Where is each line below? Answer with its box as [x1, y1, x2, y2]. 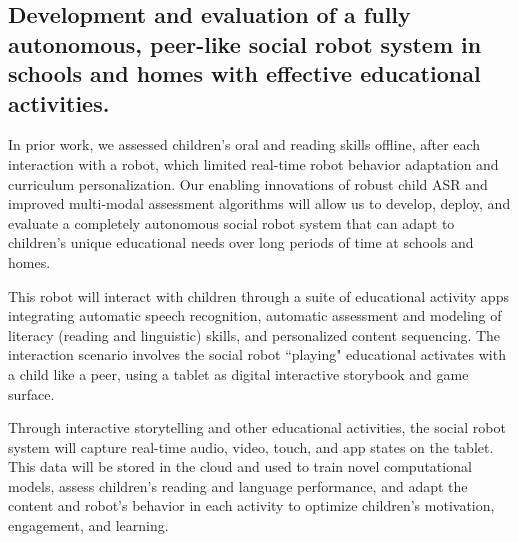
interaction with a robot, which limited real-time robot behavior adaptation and [8, 153, 499, 174]
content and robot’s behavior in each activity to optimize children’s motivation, [8, 495, 495, 516]
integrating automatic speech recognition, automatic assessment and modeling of [8, 305, 502, 326]
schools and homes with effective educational [8, 58, 481, 89]
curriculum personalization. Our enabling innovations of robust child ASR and [8, 173, 488, 194]
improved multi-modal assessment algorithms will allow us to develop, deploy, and [8, 193, 511, 214]
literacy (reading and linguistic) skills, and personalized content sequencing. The [8, 324, 501, 345]
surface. [8, 383, 55, 404]
